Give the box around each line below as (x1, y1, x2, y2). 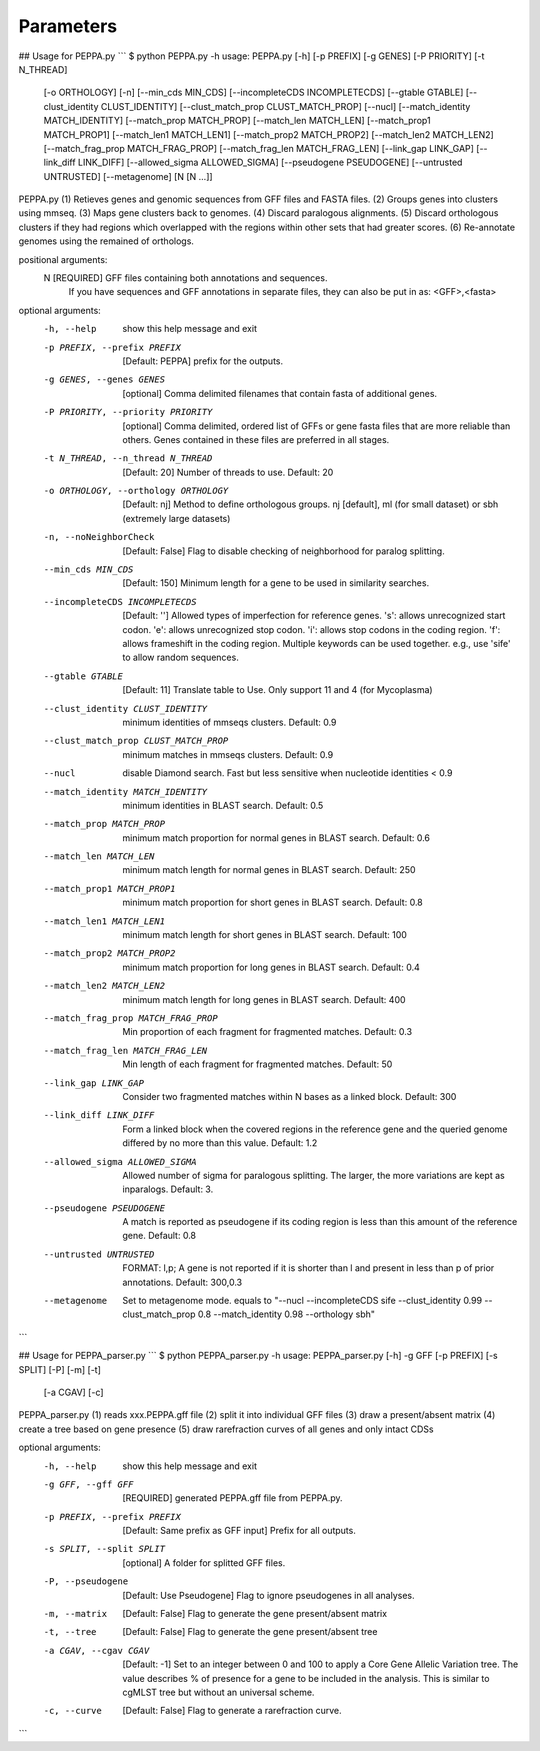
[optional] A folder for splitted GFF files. (122, 1556, 286, 1569)
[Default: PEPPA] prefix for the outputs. (122, 355, 284, 367)
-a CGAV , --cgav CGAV (43, 1645, 150, 1656)
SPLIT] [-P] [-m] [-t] (18, 1363, 102, 1375)
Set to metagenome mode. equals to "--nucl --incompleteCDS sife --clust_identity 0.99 (122, 1295, 483, 1307)
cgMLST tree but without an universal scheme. (122, 1686, 315, 1698)
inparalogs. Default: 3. (122, 1183, 214, 1195)
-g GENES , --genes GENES (43, 374, 165, 385)
